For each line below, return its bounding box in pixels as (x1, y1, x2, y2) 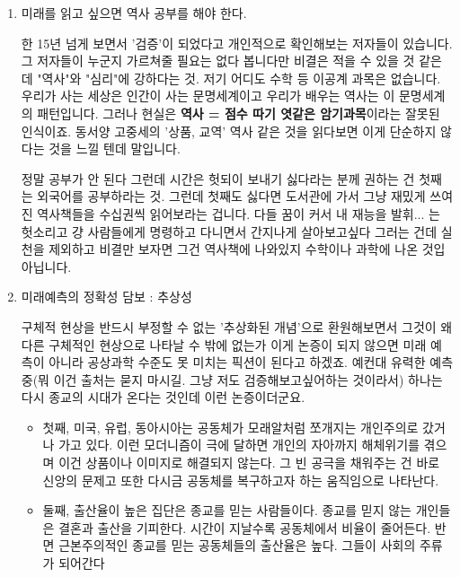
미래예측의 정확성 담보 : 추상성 (21, 287, 192, 306)
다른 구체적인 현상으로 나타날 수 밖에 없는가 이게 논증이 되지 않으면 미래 (21, 335, 427, 354)
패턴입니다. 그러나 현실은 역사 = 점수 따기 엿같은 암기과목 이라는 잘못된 (37, 103, 440, 122)
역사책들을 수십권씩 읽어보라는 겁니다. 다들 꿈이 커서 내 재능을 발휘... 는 (37, 204, 440, 223)
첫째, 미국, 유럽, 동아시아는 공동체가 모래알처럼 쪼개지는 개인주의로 (42, 417, 419, 436)
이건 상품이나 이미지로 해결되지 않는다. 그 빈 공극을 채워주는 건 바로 (58, 453, 440, 472)
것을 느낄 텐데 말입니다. (49, 139, 181, 158)
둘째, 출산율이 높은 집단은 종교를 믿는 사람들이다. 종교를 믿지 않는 (42, 501, 411, 520)
